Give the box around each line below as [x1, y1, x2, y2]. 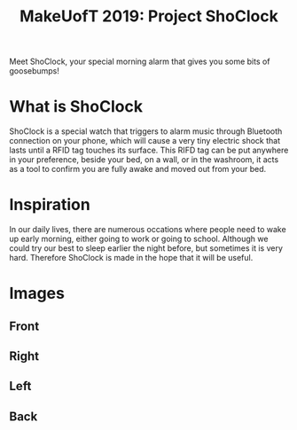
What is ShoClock [9, 97, 144, 117]
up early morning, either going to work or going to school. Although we [9, 233, 269, 245]
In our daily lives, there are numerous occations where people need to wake [9, 224, 286, 235]
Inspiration [9, 195, 90, 215]
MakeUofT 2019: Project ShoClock [19, 6, 279, 27]
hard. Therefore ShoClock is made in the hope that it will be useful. [9, 253, 254, 263]
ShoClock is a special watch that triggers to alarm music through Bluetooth [9, 126, 283, 137]
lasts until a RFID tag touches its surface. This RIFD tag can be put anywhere [9, 145, 289, 156]
